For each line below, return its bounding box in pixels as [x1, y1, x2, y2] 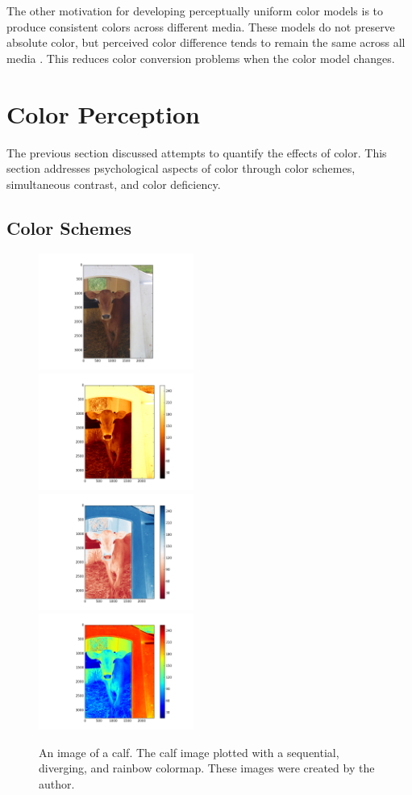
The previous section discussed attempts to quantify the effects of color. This [6, 144, 387, 161]
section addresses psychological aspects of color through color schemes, [6, 160, 356, 177]
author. [39, 776, 75, 793]
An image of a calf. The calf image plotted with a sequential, [39, 743, 339, 760]
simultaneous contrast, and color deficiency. [6, 175, 221, 192]
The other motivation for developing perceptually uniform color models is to [6, 2, 384, 19]
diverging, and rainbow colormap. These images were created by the [39, 759, 375, 776]
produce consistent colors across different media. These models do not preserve [6, 18, 395, 35]
